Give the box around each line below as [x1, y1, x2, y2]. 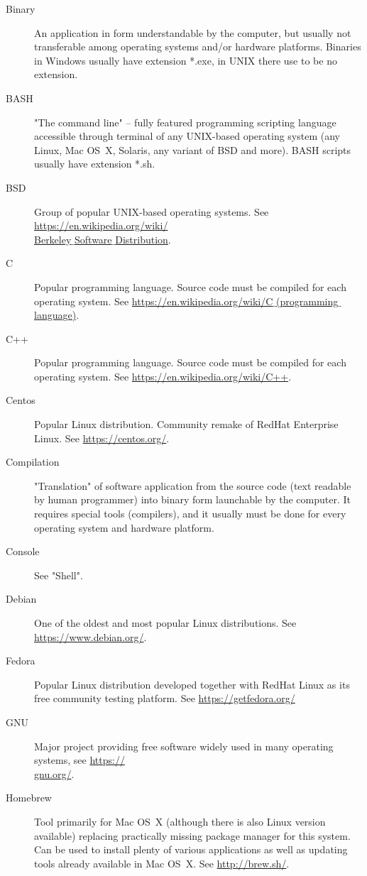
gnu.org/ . [34, 766, 75, 781]
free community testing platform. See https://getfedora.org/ [34, 691, 295, 706]
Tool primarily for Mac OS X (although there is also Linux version [34, 814, 326, 828]
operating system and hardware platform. [34, 520, 214, 535]
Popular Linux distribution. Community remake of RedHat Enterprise [34, 417, 339, 432]
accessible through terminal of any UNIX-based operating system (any [34, 128, 340, 143]
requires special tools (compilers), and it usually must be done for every [34, 506, 346, 521]
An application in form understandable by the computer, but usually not [34, 25, 351, 40]
